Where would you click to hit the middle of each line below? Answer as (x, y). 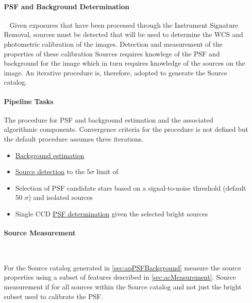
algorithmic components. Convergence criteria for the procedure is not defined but (126, 129)
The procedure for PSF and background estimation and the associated (109, 119)
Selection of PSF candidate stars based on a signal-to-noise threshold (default (131, 187)
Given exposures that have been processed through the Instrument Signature (124, 25)
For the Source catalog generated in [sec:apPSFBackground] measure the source (123, 267)
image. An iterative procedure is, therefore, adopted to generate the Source (116, 72)
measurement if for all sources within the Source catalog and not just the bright (123, 287)
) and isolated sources (60, 197)
